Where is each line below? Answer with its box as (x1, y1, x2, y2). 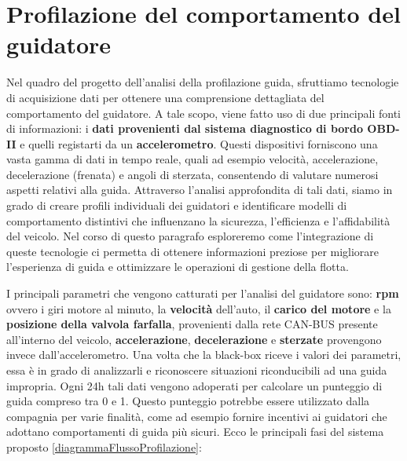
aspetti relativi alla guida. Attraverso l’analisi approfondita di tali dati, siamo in (6, 181, 393, 198)
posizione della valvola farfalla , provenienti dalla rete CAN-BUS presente (6, 316, 378, 332)
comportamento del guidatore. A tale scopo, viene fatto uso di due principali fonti (6, 104, 401, 121)
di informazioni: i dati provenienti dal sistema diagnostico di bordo (6, 120, 363, 137)
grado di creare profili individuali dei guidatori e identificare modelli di (6, 197, 347, 214)
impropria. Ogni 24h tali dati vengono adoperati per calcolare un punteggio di (6, 377, 383, 393)
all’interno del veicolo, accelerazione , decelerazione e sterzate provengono (6, 331, 382, 347)
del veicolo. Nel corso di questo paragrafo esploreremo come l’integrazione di (6, 228, 374, 244)
